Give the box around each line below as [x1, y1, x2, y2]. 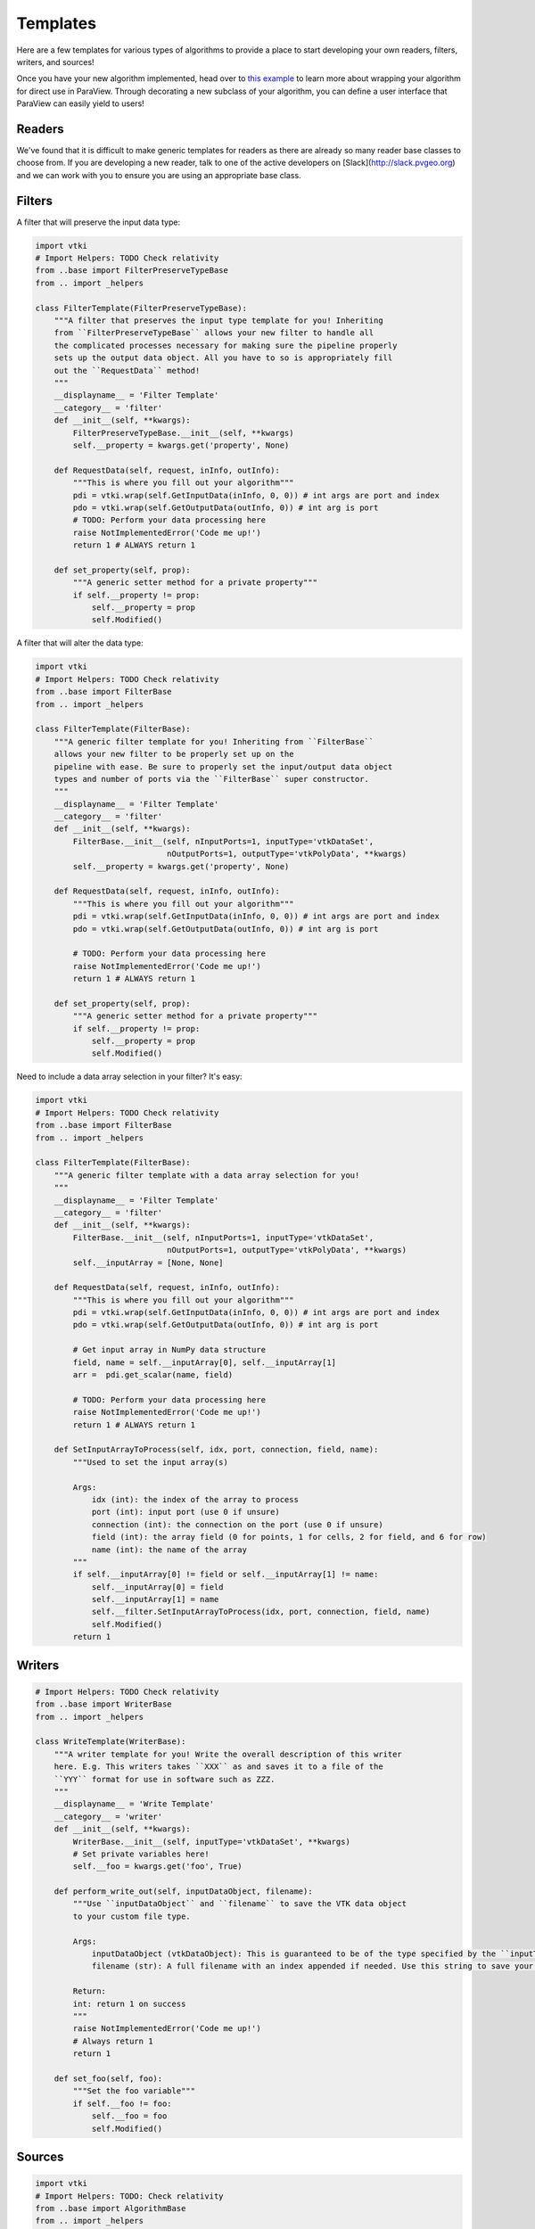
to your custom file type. [72, 1911, 191, 1921]
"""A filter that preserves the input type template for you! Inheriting [53, 316, 383, 325]
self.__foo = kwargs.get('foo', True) [72, 1862, 243, 1871]
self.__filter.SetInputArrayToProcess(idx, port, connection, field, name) [91, 1607, 431, 1617]
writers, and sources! [16, 56, 95, 67]
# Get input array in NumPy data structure [72, 1345, 267, 1355]
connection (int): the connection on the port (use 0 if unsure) [91, 1519, 383, 1529]
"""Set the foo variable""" [72, 2086, 196, 2096]
